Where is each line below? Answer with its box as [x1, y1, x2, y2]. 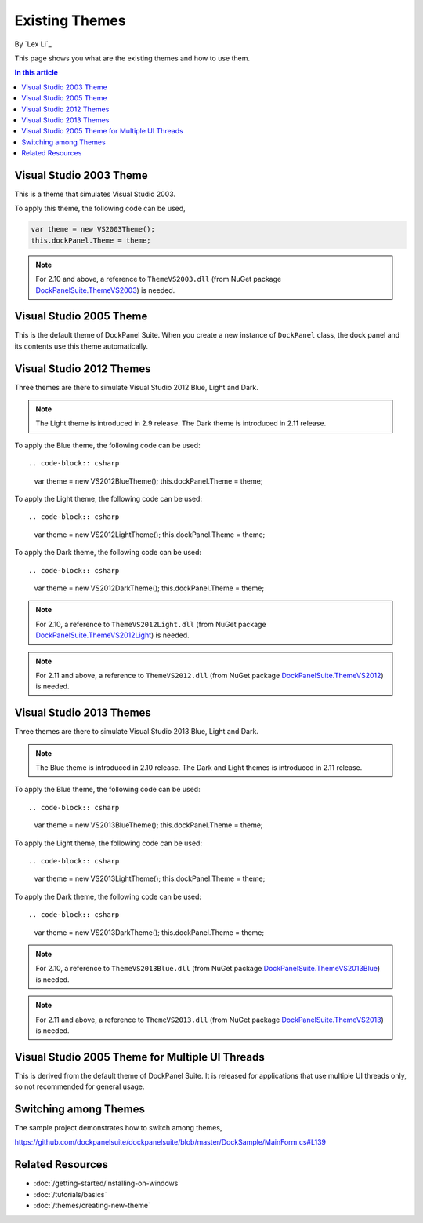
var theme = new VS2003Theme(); [31, 225, 156, 234]
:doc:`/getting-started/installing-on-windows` [34, 1178, 181, 1188]
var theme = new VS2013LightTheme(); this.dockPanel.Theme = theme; [34, 874, 266, 883]
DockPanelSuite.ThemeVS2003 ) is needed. [35, 285, 175, 294]
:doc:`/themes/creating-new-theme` [34, 1201, 150, 1210]
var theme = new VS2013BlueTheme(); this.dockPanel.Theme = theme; [34, 820, 263, 830]
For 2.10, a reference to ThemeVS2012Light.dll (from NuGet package [35, 619, 266, 629]
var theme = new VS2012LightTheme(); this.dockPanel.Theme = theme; [34, 530, 266, 539]
